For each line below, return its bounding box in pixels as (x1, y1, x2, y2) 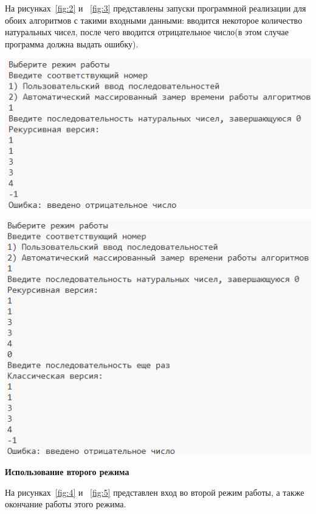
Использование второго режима (5, 465, 129, 478)
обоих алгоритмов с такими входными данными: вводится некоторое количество (5, 13, 303, 26)
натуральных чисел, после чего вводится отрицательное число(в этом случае (5, 26, 289, 38)
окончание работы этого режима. (5, 498, 126, 510)
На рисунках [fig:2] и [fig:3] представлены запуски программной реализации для (5, 2, 306, 14)
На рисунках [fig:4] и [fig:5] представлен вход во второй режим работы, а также (5, 485, 304, 498)
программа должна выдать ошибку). (5, 37, 139, 50)
